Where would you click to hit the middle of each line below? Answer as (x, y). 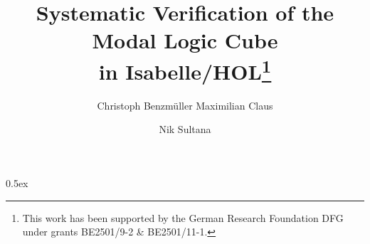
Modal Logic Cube (185, 40)
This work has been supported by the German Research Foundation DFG (183, 217)
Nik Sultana (185, 129)
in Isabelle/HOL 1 (185, 69)
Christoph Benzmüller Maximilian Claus (185, 105)
